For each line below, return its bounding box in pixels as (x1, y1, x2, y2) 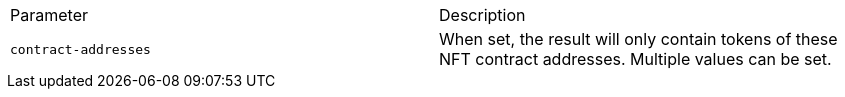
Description (439, 5, 526, 25)
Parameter (10, 5, 88, 25)
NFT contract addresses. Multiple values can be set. (439, 49, 832, 69)
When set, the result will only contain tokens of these (439, 29, 838, 49)
